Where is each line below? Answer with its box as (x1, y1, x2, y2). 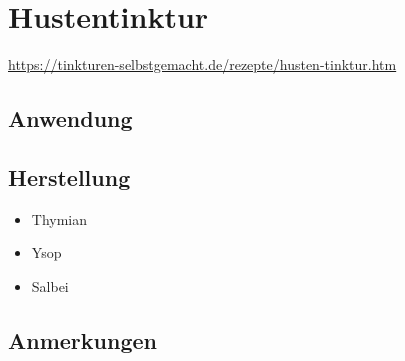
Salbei (31, 275, 69, 296)
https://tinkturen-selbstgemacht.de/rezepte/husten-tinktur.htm (8, 54, 397, 75)
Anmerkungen (8, 324, 157, 355)
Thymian (31, 208, 88, 229)
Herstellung (8, 161, 131, 192)
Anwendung (8, 103, 133, 134)
